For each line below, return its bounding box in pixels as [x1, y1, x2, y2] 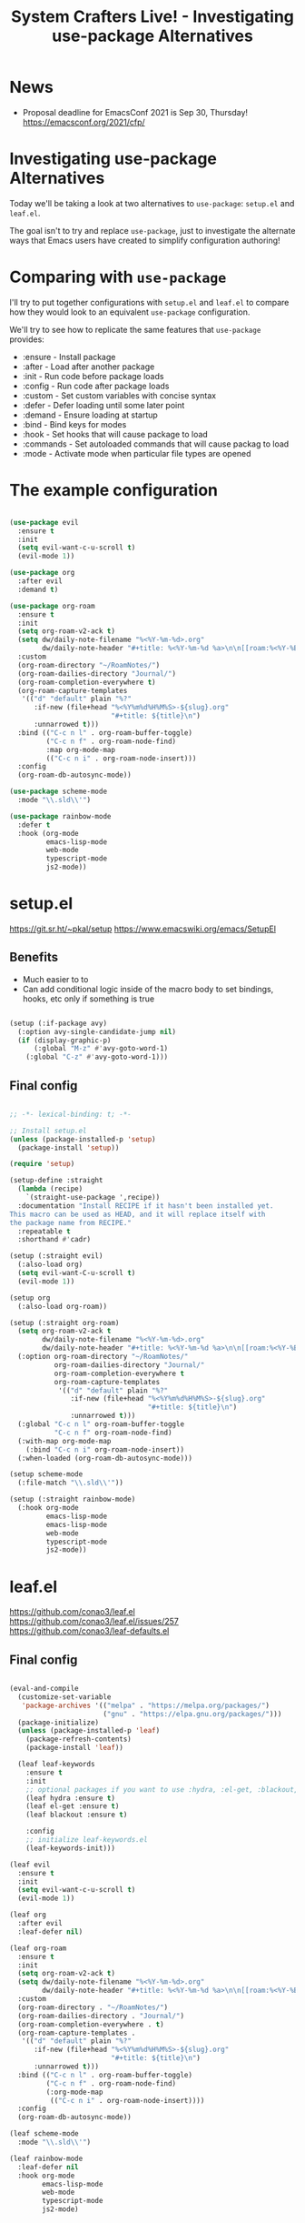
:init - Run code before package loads [22, 370, 164, 381]
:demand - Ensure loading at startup [22, 409, 159, 420]
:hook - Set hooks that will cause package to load [22, 428, 209, 439]
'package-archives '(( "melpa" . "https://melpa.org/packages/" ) [21, 1701, 271, 1710]
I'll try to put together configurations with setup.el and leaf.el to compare [9, 297, 290, 307]
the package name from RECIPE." [9, 1218, 132, 1227]
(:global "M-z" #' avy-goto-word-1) [33, 1044, 169, 1053]
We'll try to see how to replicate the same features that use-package [9, 324, 261, 335]
